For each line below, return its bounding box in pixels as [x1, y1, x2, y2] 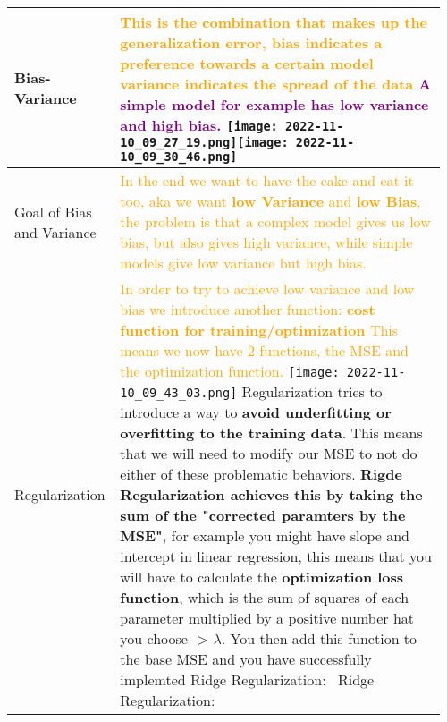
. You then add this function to [221, 628, 417, 649]
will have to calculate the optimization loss [120, 566, 404, 587]
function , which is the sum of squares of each [120, 587, 409, 607]
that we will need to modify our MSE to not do [120, 443, 417, 463]
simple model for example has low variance [120, 94, 429, 115]
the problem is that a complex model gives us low [120, 211, 431, 232]
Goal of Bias [14, 200, 92, 222]
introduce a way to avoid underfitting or [120, 402, 392, 422]
